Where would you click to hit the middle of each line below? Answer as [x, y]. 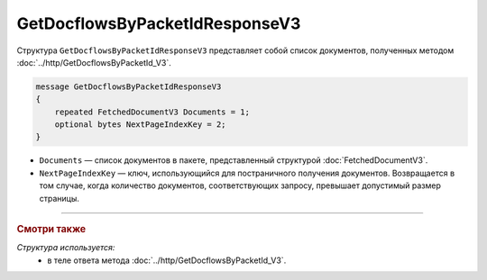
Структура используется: [66, 248]
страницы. [60, 198]
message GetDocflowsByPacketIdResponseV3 [129, 86]
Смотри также [51, 230]
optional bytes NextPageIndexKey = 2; [140, 125]
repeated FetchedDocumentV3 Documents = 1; [152, 112]
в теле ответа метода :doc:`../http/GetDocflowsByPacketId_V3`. [167, 260]
